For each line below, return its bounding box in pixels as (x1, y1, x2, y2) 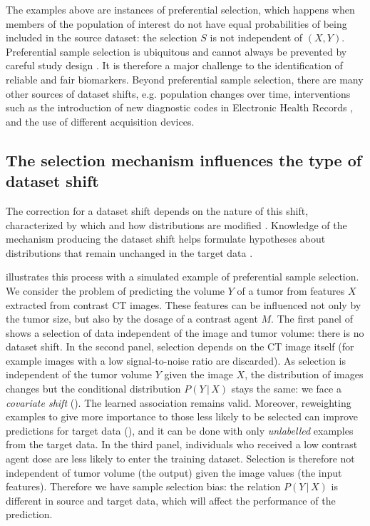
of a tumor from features (237, 283, 345, 298)
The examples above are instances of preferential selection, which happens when (6, 2, 355, 16)
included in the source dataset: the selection (6, 30, 197, 45)
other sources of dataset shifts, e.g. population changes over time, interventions (6, 86, 351, 101)
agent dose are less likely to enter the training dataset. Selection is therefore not (6, 451, 355, 466)
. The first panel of (271, 311, 353, 326)
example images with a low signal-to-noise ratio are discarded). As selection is (6, 353, 346, 368)
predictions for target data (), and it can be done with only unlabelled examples (6, 423, 354, 438)
